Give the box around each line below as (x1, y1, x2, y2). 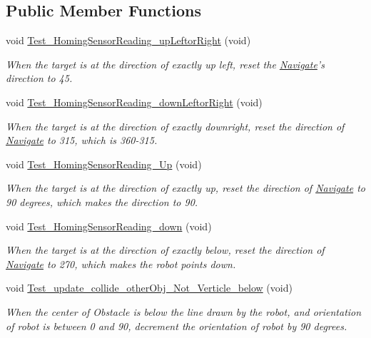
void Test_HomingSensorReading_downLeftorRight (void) (6, 94, 263, 109)
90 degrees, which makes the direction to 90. (6, 194, 198, 209)
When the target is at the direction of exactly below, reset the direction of (6, 242, 325, 257)
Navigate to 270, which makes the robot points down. (6, 256, 236, 271)
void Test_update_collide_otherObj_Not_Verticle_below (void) (6, 280, 293, 295)
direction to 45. (6, 71, 73, 86)
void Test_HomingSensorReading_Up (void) (6, 156, 202, 171)
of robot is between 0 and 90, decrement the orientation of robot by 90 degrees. (6, 318, 347, 333)
